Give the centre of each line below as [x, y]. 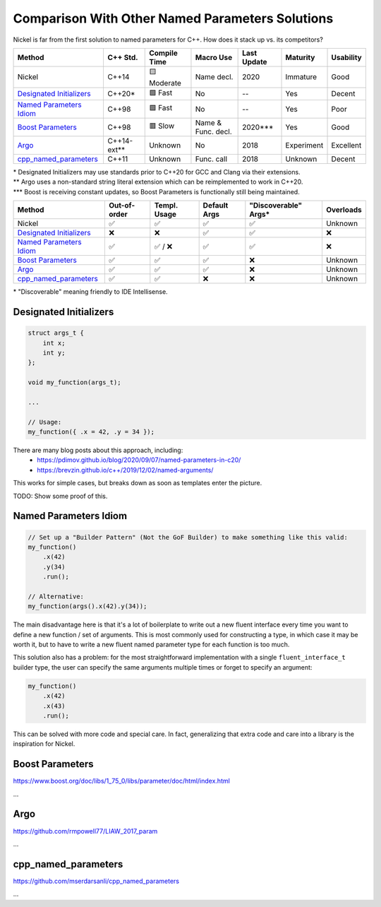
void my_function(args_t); [74, 383]
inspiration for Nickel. [44, 744]
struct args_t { [56, 333]
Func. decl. [213, 131]
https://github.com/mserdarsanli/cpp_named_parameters [96, 881]
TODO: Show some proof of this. [60, 496]
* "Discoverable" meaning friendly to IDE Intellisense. [91, 292]
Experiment [304, 145]
